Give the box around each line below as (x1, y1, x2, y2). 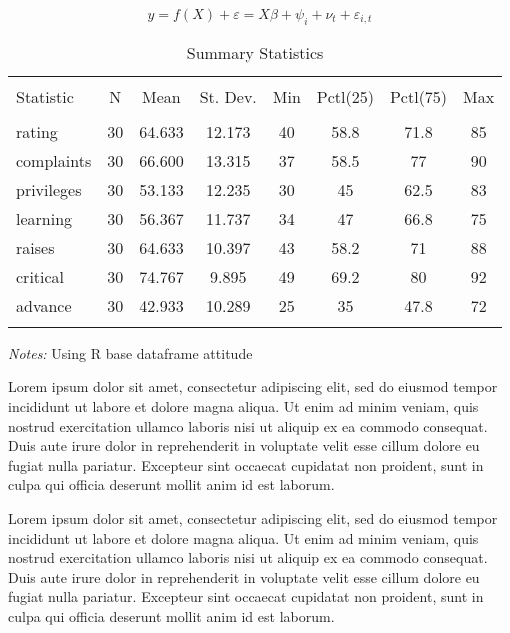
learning (16, 206, 73, 230)
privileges (16, 177, 82, 201)
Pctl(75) (389, 84, 448, 108)
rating (16, 119, 58, 143)
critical (16, 264, 65, 288)
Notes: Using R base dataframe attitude (8, 342, 253, 363)
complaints (16, 148, 92, 172)
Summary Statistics (186, 40, 324, 64)
